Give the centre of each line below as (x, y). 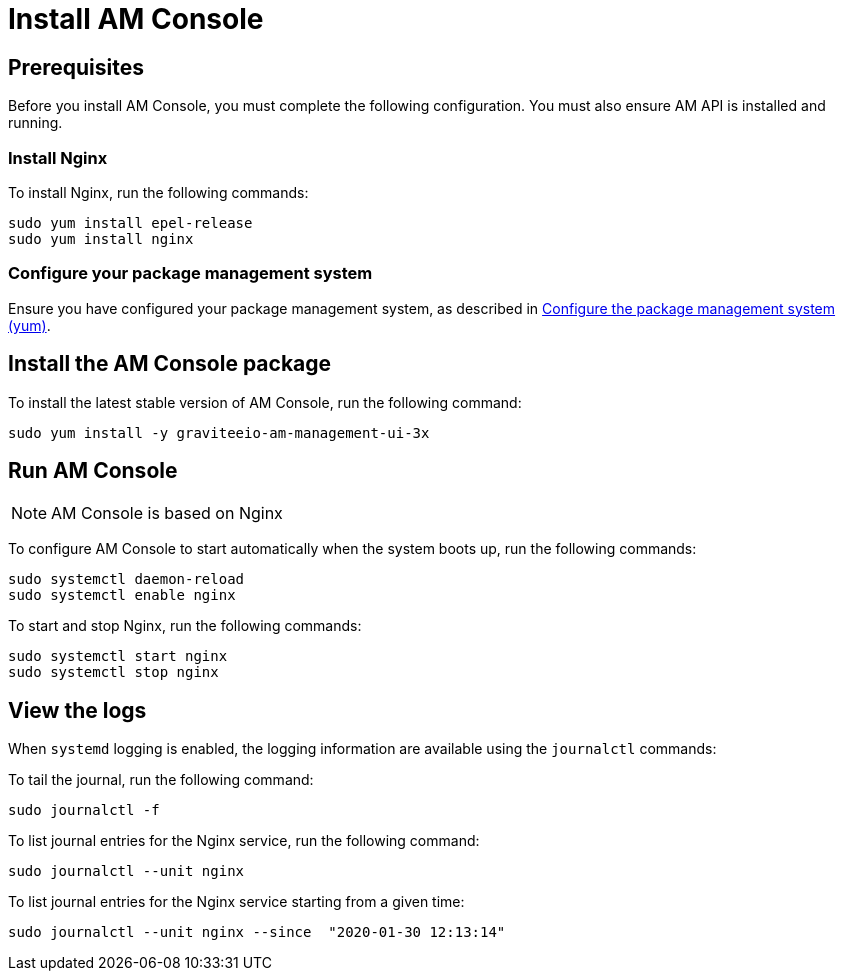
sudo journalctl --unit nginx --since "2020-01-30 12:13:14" (257, 932)
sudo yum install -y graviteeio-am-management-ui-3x (219, 432)
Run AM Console (93, 470)
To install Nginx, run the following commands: (158, 192)
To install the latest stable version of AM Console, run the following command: (265, 402)
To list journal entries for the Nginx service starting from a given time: (236, 902)
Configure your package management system (190, 273)
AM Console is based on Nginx (167, 513)
